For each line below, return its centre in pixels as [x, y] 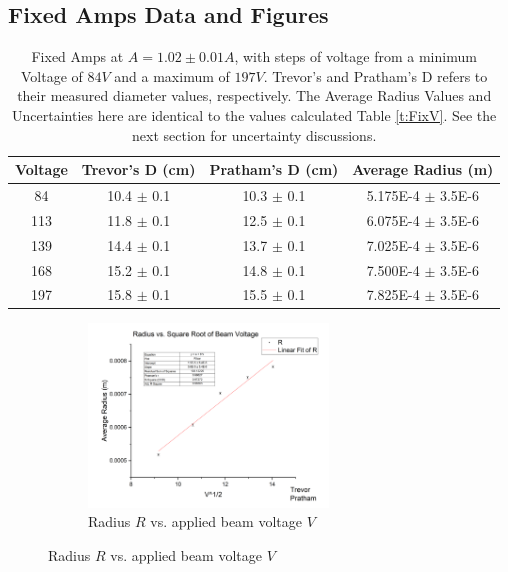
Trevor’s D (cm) [138, 169]
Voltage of [51, 75]
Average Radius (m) [423, 169]
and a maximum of [172, 75]
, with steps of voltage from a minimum [355, 56]
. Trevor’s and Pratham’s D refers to [375, 75]
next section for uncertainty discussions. [254, 134]
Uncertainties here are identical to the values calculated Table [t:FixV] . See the [254, 114]
